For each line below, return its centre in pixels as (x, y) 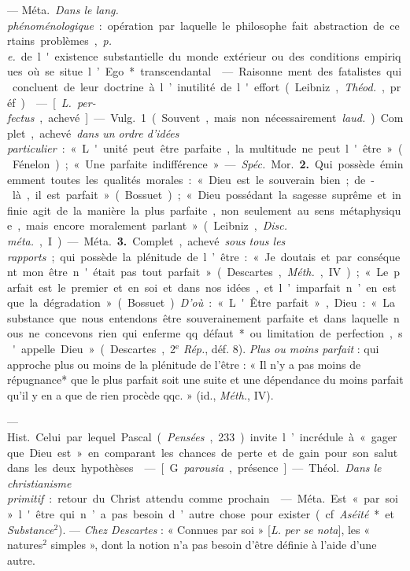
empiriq (383, 55)
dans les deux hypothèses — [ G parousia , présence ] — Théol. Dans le (194, 468)
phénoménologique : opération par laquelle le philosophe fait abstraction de (196, 25)
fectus (21, 118)
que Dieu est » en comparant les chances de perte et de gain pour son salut (203, 452)
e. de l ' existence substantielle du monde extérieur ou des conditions (183, 55)
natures (25, 545)
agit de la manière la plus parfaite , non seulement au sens (183, 210)
